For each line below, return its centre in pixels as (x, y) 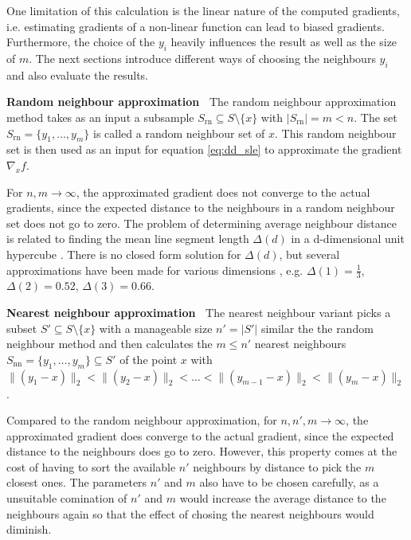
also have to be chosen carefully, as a (289, 482)
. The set (376, 117)
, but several (309, 254)
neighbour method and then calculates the (110, 344)
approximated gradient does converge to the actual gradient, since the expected (200, 435)
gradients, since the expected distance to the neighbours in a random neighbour (201, 207)
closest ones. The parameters (77, 482)
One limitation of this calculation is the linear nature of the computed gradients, (203, 10)
